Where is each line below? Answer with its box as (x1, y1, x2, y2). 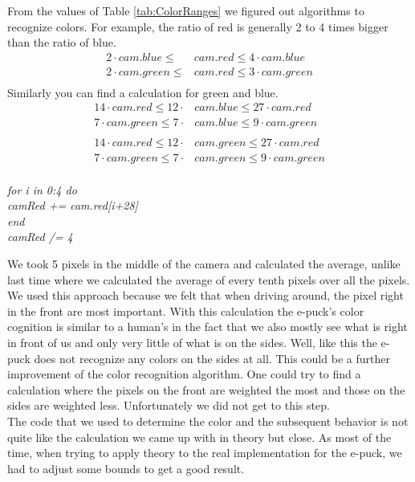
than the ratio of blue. (7, 34, 116, 51)
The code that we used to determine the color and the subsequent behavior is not (7, 412, 409, 429)
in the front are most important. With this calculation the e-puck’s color (7, 302, 364, 319)
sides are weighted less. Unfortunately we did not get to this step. (7, 397, 330, 414)
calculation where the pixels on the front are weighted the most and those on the (7, 381, 405, 398)
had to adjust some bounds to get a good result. (7, 460, 245, 476)
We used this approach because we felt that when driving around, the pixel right (7, 287, 404, 304)
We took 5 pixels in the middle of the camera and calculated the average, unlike (7, 255, 401, 272)
